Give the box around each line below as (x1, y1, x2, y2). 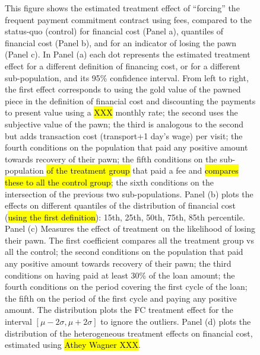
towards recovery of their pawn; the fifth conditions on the (5, 152, 217, 165)
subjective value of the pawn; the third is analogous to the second (5, 117, 244, 130)
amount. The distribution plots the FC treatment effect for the (5, 303, 233, 316)
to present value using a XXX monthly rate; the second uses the (5, 106, 238, 119)
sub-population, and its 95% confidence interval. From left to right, (5, 71, 249, 84)
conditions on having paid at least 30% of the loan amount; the (5, 268, 235, 281)
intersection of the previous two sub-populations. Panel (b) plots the (5, 187, 253, 200)
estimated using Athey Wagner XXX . (5, 338, 141, 351)
